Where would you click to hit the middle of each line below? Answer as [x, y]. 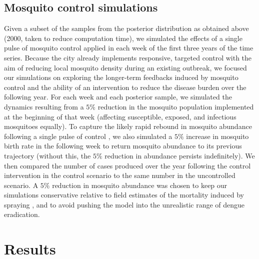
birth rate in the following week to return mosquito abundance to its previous [123, 146]
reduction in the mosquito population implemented [176, 106]
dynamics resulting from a [44, 106]
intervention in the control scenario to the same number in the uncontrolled [120, 175]
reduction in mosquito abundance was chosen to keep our [140, 185]
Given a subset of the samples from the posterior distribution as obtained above [126, 28]
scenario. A [21, 185]
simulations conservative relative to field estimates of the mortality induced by [124, 195]
